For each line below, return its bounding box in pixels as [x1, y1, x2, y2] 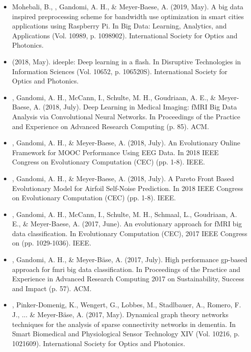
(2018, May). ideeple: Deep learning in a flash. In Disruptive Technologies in [12, 56, 241, 66]
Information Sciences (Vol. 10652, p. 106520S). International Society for [12, 66, 227, 76]
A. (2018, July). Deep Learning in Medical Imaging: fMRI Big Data [33, 102, 237, 112]
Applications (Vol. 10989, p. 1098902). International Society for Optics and [12, 30, 238, 40]
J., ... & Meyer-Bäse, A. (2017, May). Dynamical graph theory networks [12, 309, 228, 320]
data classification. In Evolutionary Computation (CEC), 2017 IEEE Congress [12, 228, 248, 238]
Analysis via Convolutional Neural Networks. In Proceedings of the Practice [12, 111, 240, 121]
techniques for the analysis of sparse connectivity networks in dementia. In [12, 319, 236, 329]
